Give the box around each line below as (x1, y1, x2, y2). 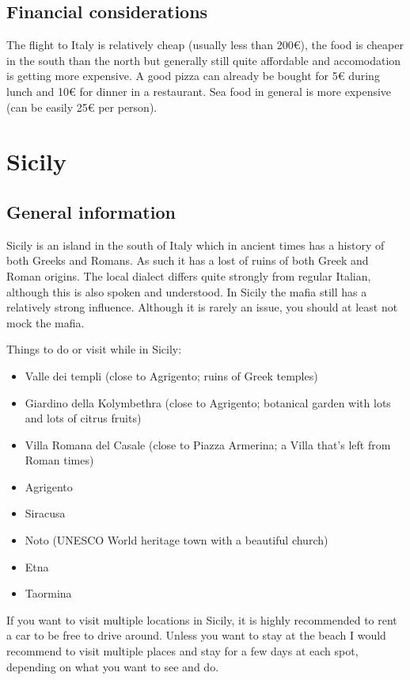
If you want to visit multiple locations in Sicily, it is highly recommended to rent (6, 611, 397, 628)
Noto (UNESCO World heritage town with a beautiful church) (25, 532, 328, 548)
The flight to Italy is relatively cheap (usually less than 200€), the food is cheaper (6, 36, 404, 53)
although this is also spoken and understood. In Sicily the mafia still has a (6, 283, 367, 300)
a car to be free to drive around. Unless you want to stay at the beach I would (6, 627, 386, 644)
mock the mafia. (6, 314, 85, 330)
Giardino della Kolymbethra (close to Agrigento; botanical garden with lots (25, 394, 391, 411)
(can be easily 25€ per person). (6, 98, 158, 115)
